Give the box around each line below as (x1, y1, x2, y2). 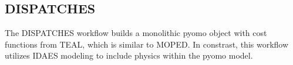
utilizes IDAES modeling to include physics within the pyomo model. (5, 49, 253, 62)
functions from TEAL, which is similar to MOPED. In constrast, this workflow (5, 38, 289, 50)
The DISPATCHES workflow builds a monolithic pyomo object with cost (5, 27, 267, 39)
